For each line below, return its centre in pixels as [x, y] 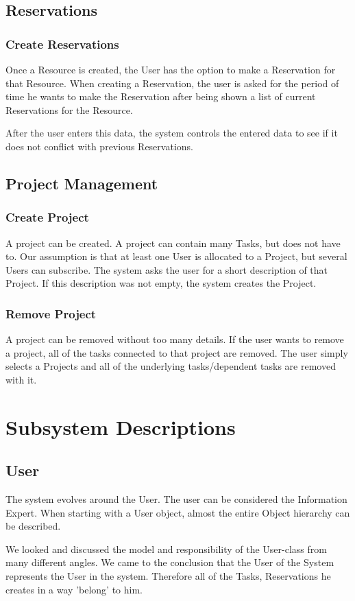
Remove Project [51, 313]
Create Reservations [62, 44]
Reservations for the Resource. [69, 109]
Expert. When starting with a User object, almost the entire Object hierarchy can [178, 512]
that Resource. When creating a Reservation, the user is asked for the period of [172, 83]
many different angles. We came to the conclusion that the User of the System [170, 562]
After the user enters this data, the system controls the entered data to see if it [172, 133]
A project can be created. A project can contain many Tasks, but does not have [173, 243]
